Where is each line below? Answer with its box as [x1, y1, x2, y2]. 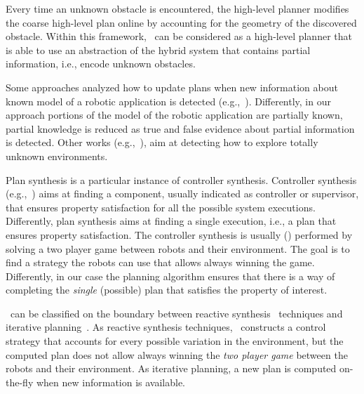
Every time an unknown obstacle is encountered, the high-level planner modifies [6, 1, 349, 15]
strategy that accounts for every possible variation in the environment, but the [6, 334, 344, 348]
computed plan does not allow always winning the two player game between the [6, 347, 348, 362]
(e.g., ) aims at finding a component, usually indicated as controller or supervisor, [6, 186, 359, 201]
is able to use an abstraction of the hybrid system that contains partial [6, 42, 311, 57]
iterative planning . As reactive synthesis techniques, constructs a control [6, 320, 326, 334]
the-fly [6, 374, 34, 389]
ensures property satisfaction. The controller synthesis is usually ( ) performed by [6, 227, 353, 242]
